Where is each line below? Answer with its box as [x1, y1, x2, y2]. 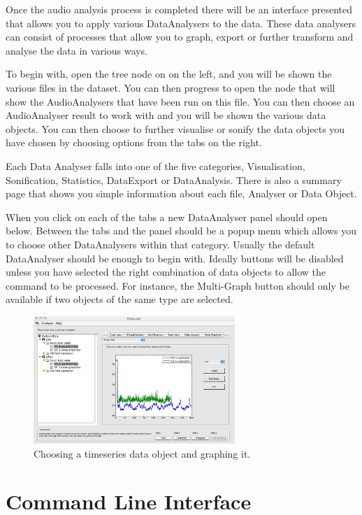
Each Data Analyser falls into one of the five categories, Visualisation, [6, 158, 305, 173]
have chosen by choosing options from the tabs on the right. [6, 135, 262, 150]
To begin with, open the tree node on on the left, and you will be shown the [6, 66, 332, 81]
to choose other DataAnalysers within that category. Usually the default [6, 237, 315, 251]
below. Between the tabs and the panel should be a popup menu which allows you [6, 223, 357, 238]
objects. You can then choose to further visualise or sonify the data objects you [6, 121, 345, 136]
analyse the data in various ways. [6, 43, 147, 57]
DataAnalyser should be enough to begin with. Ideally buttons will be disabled [6, 251, 344, 265]
